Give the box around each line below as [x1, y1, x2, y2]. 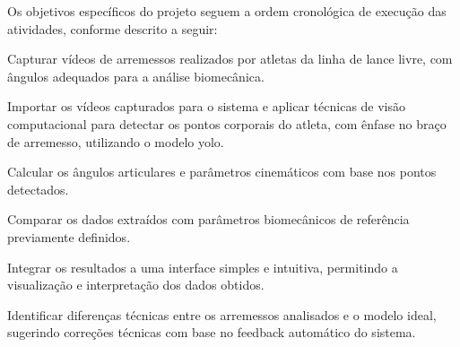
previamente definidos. [7, 227, 131, 246]
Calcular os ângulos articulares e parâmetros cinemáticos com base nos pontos [7, 162, 437, 181]
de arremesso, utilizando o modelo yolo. [7, 132, 224, 151]
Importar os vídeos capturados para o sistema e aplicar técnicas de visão [7, 97, 406, 116]
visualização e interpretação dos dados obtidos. [7, 275, 265, 294]
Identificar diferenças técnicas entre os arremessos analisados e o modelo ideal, [7, 305, 437, 324]
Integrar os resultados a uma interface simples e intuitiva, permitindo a [7, 257, 398, 276]
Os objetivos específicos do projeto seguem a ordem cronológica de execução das [7, 2, 447, 20]
